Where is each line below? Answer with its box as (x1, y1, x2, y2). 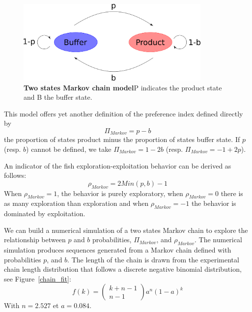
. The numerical (194, 234, 242, 245)
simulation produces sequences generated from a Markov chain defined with (4, 245, 231, 255)
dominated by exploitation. (4, 208, 85, 219)
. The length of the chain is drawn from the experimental (67, 254, 239, 264)
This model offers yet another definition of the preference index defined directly (4, 108, 243, 118)
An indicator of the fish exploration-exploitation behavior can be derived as (4, 160, 231, 170)
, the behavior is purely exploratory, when (57, 188, 183, 198)
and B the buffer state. (24, 92, 92, 102)
